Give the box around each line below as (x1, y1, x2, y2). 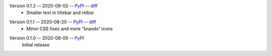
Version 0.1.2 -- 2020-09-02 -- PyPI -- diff (9, 3, 98, 8)
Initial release (22, 42, 50, 48)
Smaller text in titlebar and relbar (26, 10, 94, 16)
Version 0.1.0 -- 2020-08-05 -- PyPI (9, 35, 84, 41)
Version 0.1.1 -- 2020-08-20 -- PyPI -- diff (9, 19, 96, 25)
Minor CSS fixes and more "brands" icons (26, 26, 113, 32)
